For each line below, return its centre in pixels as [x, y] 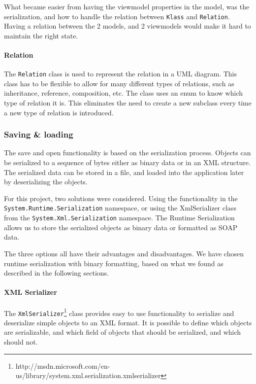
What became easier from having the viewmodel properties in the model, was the [127, 6]
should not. [21, 342]
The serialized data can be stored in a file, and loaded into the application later [124, 172]
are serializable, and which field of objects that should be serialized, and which [123, 332]
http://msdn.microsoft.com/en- [63, 366]
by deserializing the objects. [46, 182]
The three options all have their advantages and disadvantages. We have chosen [124, 253]
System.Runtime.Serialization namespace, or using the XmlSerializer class [120, 208]
